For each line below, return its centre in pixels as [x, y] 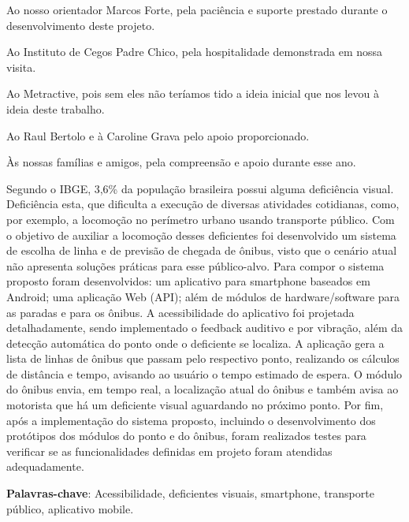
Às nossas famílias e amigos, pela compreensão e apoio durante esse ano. [181, 162]
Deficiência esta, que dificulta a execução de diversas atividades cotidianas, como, [203, 204]
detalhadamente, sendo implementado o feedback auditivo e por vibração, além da [204, 328]
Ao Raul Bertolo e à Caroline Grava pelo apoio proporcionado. [158, 135]
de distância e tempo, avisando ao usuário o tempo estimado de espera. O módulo [204, 373]
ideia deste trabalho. [56, 108]
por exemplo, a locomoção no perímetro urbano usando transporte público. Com [201, 219]
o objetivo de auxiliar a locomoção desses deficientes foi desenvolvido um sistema [201, 235]
